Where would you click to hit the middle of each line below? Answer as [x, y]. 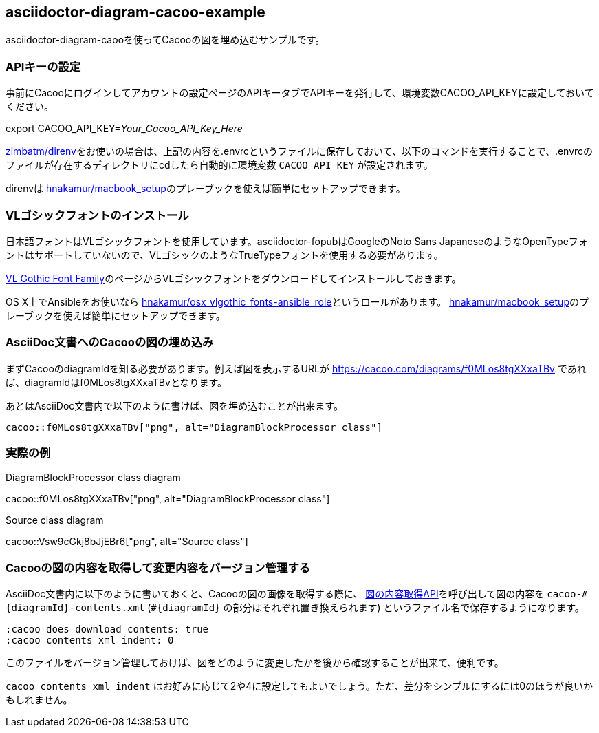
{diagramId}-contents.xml [75, 608]
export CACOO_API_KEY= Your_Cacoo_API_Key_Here [124, 129]
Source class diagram [55, 520]
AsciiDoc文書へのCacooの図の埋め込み [110, 342]
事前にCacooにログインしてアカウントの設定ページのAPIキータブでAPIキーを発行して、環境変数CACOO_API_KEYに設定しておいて [300, 93]
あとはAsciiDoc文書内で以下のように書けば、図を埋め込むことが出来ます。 [174, 405]
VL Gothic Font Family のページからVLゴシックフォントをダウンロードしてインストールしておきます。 [233, 278]
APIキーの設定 [43, 66]
